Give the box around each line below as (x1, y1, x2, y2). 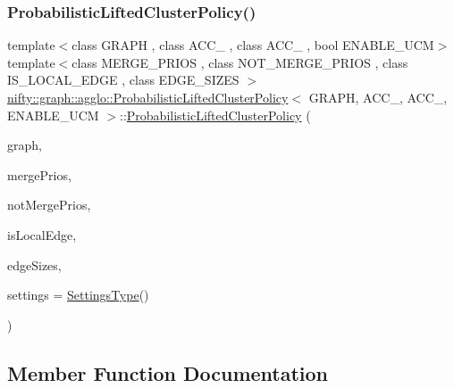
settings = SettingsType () (7, 285, 149, 304)
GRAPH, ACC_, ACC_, (308, 88, 448, 106)
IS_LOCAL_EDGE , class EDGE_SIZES (7, 70, 240, 89)
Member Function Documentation (7, 359, 329, 386)
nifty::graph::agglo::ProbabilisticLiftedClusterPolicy (7, 88, 289, 106)
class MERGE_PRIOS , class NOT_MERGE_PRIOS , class (71, 53, 408, 71)
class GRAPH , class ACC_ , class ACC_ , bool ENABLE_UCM (71, 36, 434, 54)
